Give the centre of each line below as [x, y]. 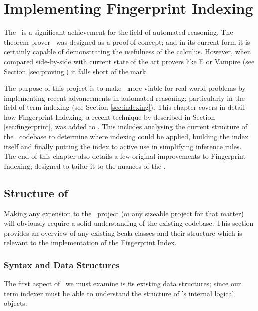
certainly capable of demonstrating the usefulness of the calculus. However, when [128, 52]
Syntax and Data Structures [62, 264]
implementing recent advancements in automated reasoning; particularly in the [124, 97]
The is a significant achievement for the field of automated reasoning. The [119, 32]
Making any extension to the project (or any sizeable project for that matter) [124, 213]
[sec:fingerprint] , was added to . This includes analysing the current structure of [126, 127]
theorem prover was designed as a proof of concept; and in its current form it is [127, 42]
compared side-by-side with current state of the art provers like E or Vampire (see [129, 61]
